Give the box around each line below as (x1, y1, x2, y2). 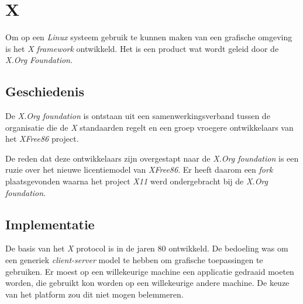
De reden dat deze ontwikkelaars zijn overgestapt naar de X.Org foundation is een (5, 152, 299, 164)
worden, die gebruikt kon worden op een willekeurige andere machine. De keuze (5, 277, 290, 289)
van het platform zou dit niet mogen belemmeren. (5, 288, 184, 300)
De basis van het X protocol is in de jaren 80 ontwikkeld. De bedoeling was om (5, 242, 288, 254)
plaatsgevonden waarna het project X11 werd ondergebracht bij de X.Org (5, 175, 268, 187)
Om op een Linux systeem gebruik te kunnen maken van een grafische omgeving (5, 31, 292, 43)
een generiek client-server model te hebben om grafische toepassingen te (5, 254, 263, 266)
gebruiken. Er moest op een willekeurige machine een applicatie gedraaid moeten (5, 265, 294, 277)
